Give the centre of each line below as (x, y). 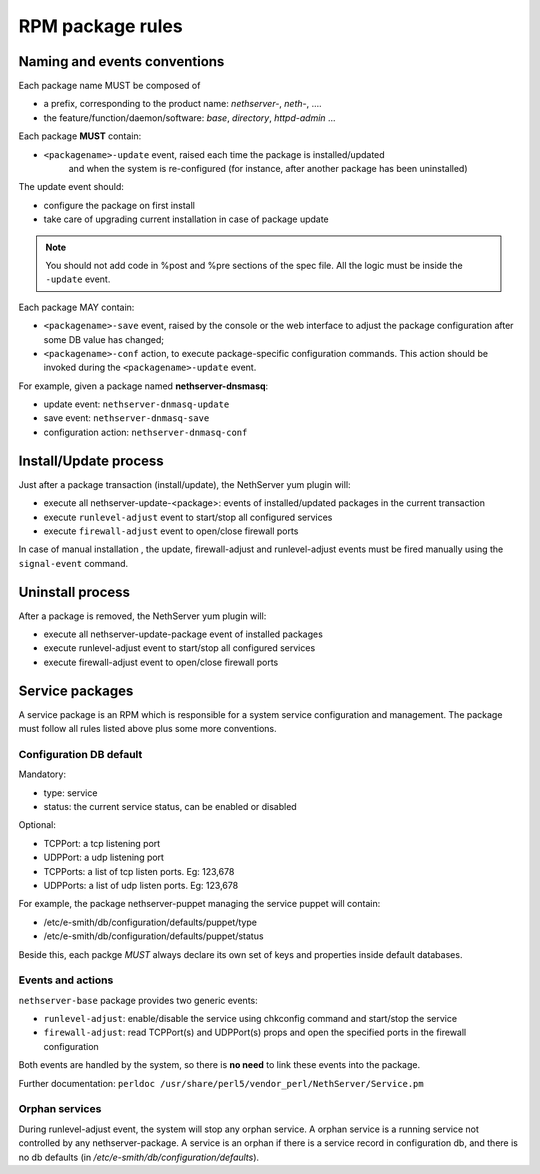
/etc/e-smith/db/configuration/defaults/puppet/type (150, 922)
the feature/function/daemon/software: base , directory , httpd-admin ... (189, 117)
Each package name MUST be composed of (109, 86)
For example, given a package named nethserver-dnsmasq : (143, 386)
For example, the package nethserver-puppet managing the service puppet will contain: (199, 904)
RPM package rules (101, 26)
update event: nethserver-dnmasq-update (136, 404)
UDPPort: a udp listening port (104, 857)
